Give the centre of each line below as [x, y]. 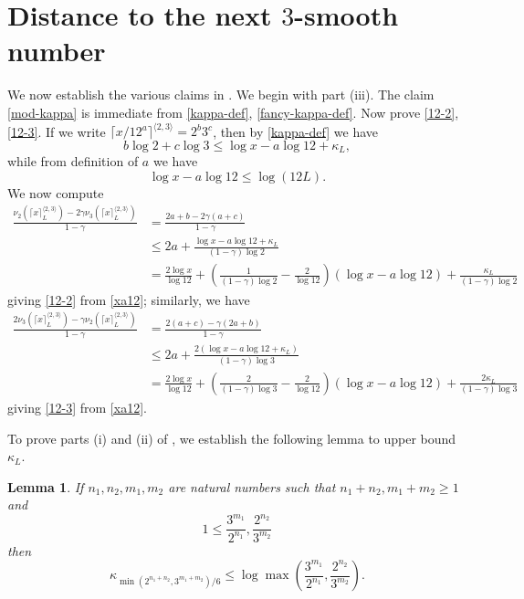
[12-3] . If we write [57, 131]
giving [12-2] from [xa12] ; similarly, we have [129, 299]
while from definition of [73, 161]
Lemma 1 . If [46, 486]
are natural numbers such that [252, 486]
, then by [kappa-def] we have [295, 131]
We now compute [56, 192]
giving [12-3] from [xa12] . [77, 407]
